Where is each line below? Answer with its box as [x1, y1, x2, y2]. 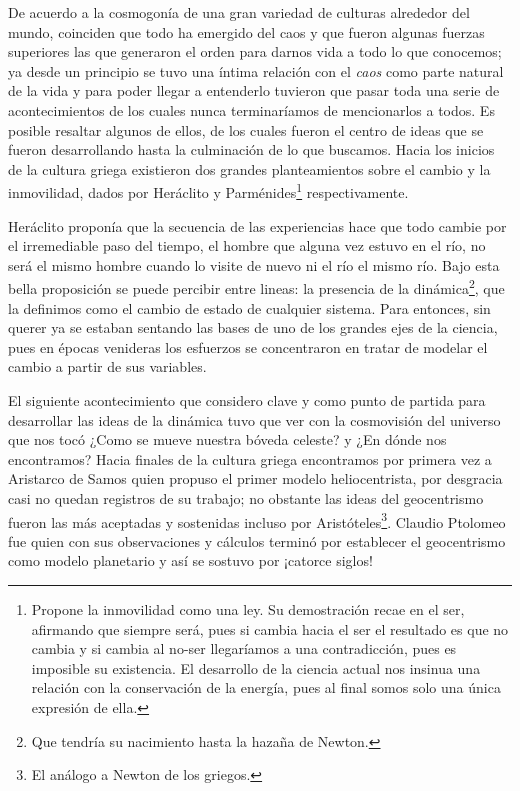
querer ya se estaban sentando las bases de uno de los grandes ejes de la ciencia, [8, 317, 498, 338]
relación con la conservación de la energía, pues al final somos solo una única [31, 677, 501, 698]
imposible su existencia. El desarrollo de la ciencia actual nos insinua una [31, 657, 481, 678]
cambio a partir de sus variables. [8, 356, 207, 377]
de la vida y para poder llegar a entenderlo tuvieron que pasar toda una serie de [8, 80, 500, 101]
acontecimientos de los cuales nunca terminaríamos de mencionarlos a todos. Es [8, 99, 495, 120]
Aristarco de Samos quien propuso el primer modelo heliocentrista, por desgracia [8, 468, 503, 489]
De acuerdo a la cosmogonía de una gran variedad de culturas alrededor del [8, 2, 470, 22]
